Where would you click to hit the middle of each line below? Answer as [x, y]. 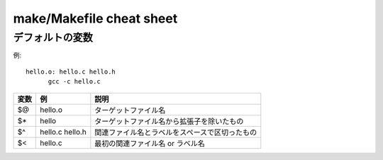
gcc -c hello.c [74, 82]
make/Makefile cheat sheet [95, 18]
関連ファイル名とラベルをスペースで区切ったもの [176, 132]
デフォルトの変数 [53, 38]
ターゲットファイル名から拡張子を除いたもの [169, 121]
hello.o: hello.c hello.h [71, 72]
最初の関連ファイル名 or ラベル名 [150, 143]
